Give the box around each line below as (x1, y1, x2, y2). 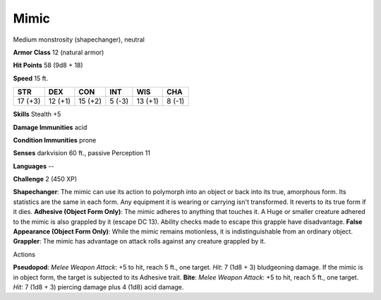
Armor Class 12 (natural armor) (13, 48, 104, 56)
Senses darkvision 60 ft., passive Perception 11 (13, 149, 151, 157)
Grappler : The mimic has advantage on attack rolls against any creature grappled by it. (13, 237, 266, 246)
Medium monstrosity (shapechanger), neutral (13, 35, 145, 44)
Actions (13, 250, 35, 258)
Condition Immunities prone (13, 136, 97, 144)
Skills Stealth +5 (13, 110, 61, 119)
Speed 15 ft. (13, 74, 49, 83)
